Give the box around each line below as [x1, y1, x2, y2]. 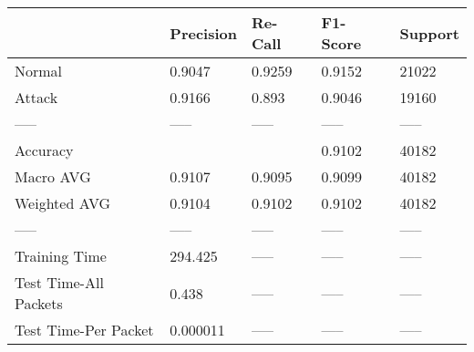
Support [399, 22, 459, 44]
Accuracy [15, 140, 74, 160]
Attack [15, 87, 58, 108]
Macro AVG [15, 166, 91, 187]
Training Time [15, 245, 107, 266]
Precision [170, 22, 237, 44]
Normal [15, 60, 63, 81]
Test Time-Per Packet [15, 319, 154, 340]
